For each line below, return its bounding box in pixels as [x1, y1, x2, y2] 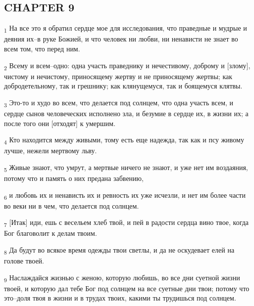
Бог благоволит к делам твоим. [4, 228, 97, 238]
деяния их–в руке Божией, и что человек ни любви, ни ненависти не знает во [4, 34, 238, 44]
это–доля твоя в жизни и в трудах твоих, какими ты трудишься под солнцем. [4, 293, 236, 303]
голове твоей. [4, 256, 45, 266]
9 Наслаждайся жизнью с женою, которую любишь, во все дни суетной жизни [4, 272, 240, 284]
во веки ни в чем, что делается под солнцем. [4, 200, 139, 211]
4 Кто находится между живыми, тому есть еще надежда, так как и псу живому [4, 134, 244, 146]
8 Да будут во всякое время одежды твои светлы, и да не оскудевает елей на [4, 245, 235, 256]
